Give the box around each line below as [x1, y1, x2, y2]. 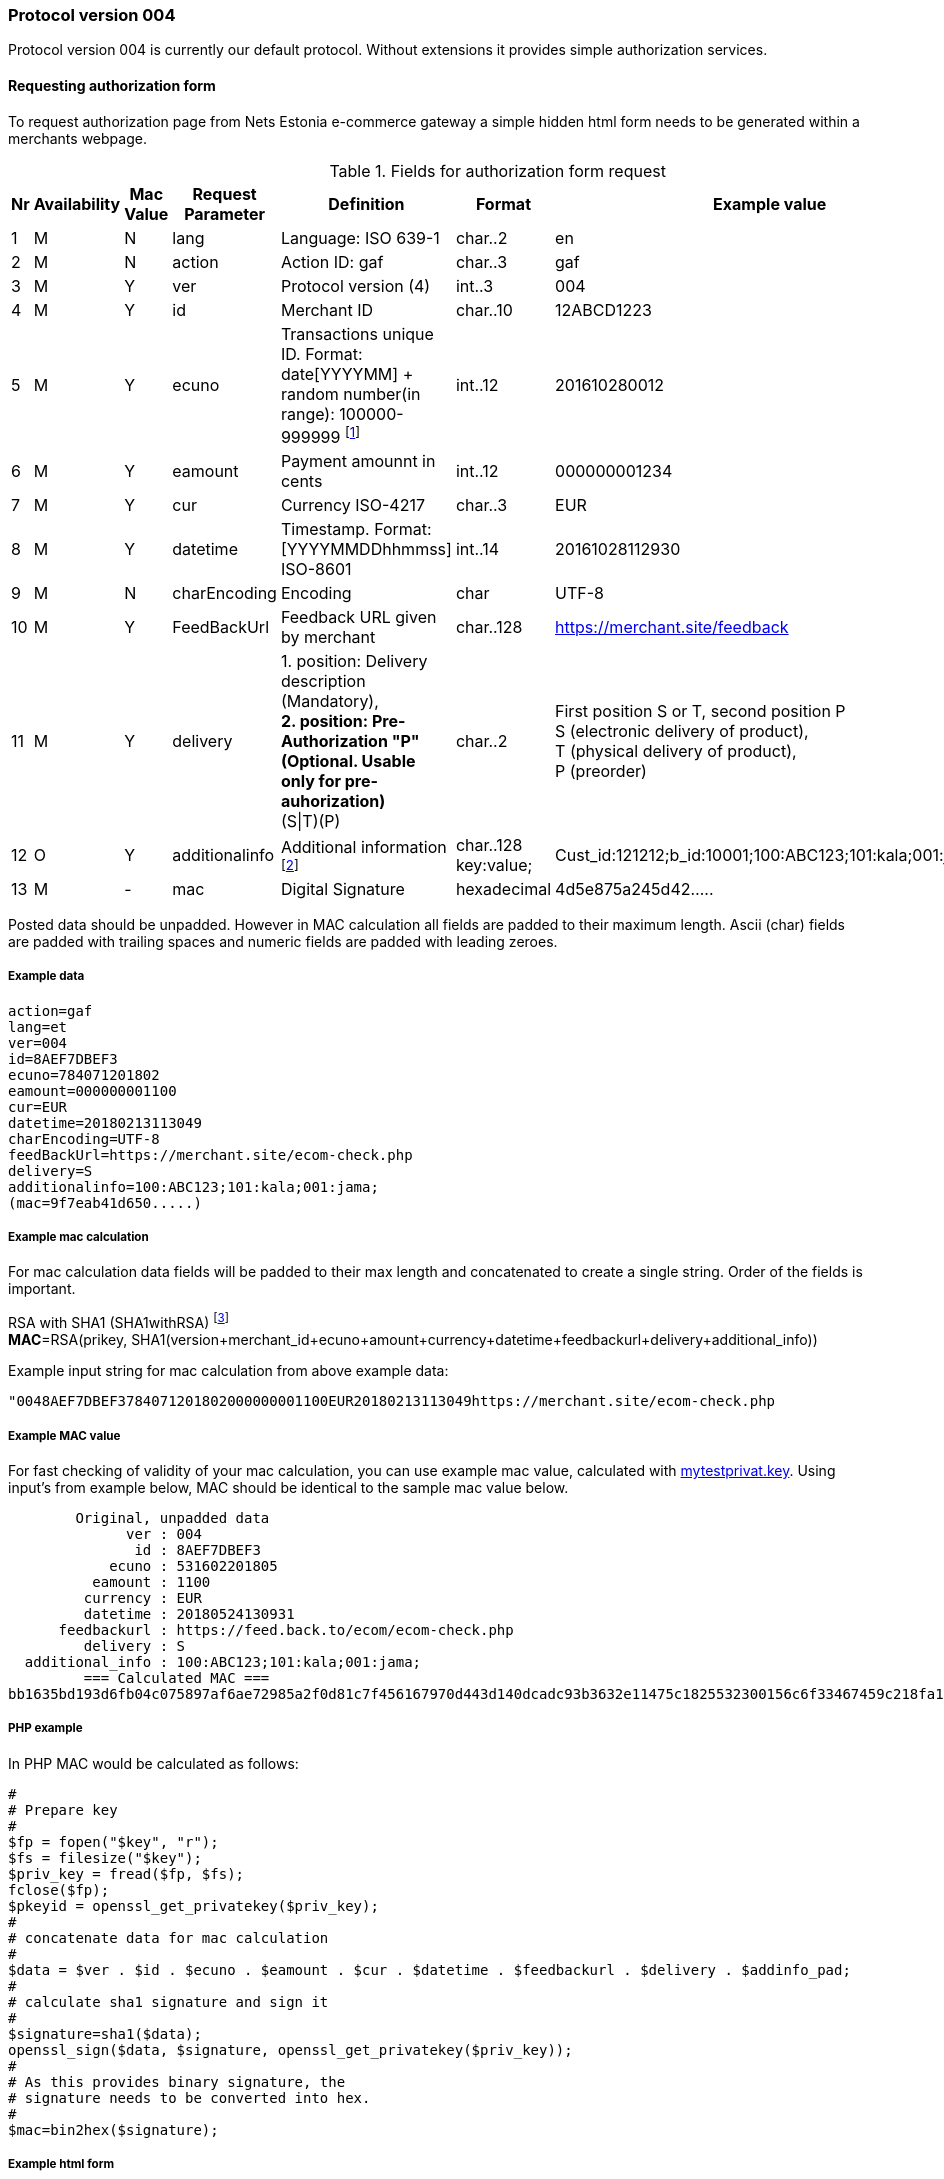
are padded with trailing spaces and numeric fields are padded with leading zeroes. [8, 932, 558, 950]
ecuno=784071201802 [8, 1066, 160, 1083]
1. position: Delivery [280, 650, 428, 671]
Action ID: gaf [280, 251, 384, 272]
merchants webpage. [8, 129, 147, 147]
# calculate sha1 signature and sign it [8, 1993, 329, 2010]
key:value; [455, 854, 533, 875]
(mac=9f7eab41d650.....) [8, 1194, 202, 1211]
